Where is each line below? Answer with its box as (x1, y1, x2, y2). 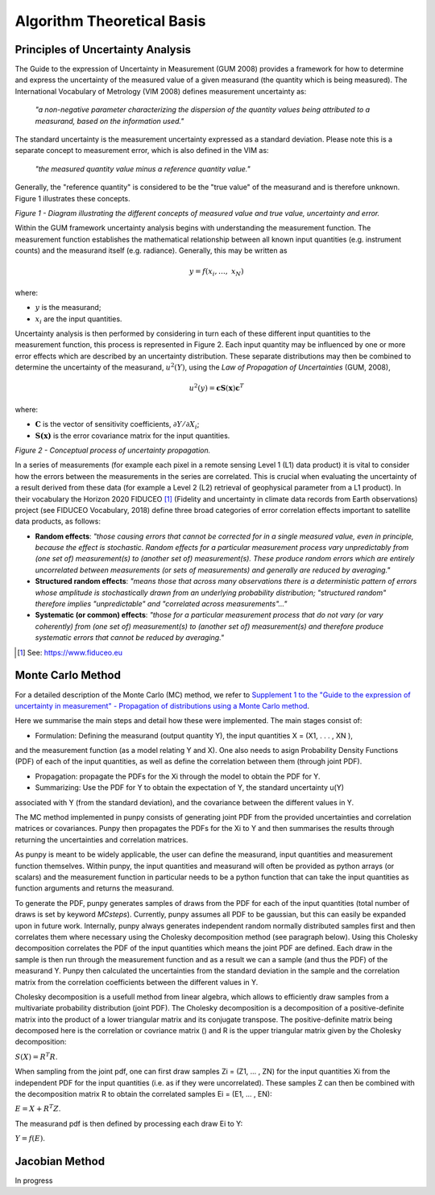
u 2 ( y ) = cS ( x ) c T (188, 382, 245, 393)
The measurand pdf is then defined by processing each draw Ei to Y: (14, 1119, 243, 1128)
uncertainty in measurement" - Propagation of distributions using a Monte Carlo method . (14, 701, 310, 710)
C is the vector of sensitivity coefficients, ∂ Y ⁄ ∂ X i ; (35, 420, 200, 431)
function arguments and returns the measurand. (14, 883, 175, 893)
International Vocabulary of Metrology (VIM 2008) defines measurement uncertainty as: (14, 86, 307, 96)
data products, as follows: (14, 516, 101, 527)
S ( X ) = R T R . (14, 1051, 58, 1061)
